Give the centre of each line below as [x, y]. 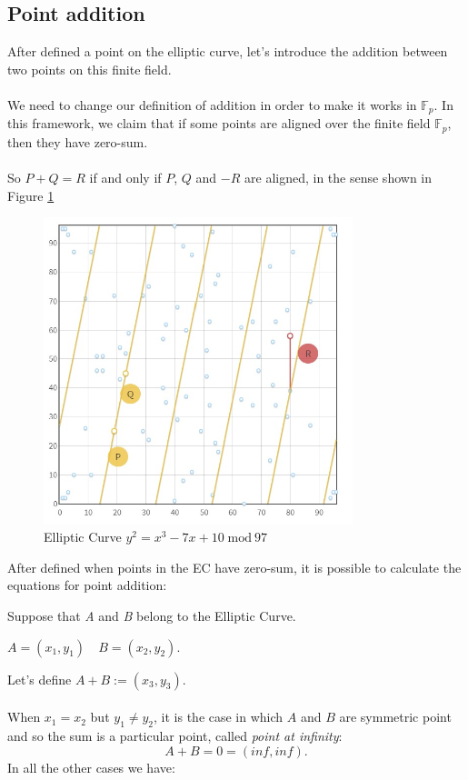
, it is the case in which [219, 717]
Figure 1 [31, 195]
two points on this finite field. [90, 69]
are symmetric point [395, 717]
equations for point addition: [87, 585]
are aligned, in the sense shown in [339, 178]
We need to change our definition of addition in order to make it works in [212, 104]
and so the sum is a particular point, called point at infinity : [175, 736]
